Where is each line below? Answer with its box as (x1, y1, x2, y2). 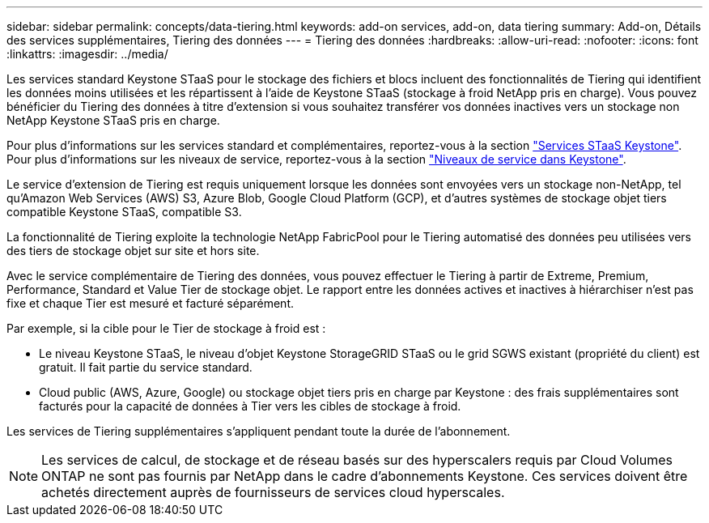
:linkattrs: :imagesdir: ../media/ (6, 47, 168, 61)
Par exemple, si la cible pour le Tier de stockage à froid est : (6, 321, 326, 335)
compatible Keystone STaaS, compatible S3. (6, 205, 242, 219)
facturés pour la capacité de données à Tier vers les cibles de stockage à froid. (39, 399, 461, 413)
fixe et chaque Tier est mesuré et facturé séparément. (6, 296, 294, 310)
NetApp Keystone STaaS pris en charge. (6, 113, 220, 127)
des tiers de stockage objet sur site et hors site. (6, 244, 260, 257)
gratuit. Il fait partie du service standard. (39, 360, 253, 374)
